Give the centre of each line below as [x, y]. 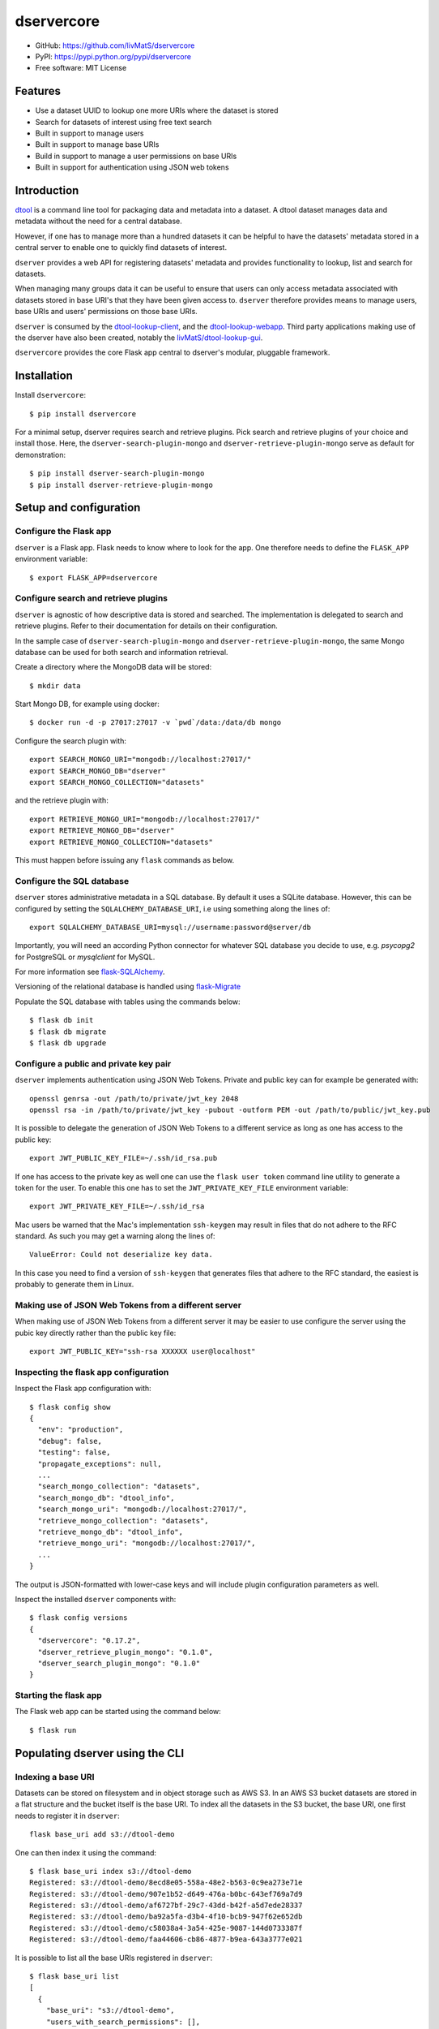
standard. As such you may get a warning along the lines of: [115, 1236]
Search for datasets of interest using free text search [124, 122]
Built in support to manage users [90, 133]
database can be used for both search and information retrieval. [121, 652]
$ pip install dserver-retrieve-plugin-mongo [121, 485]
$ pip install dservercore [83, 414]
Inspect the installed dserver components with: [96, 1599]
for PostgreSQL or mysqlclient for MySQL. [85, 957]
